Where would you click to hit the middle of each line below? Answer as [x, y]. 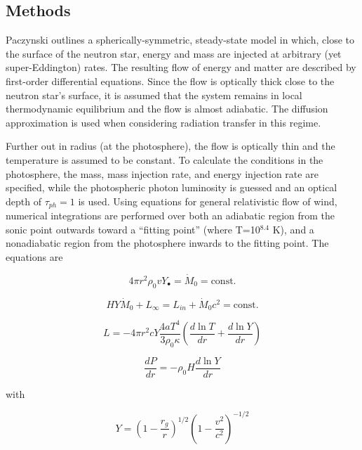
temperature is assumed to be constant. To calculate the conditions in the [165, 159]
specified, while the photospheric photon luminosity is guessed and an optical [172, 187]
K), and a [293, 229]
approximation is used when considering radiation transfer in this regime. [163, 122]
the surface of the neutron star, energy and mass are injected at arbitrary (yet [174, 53]
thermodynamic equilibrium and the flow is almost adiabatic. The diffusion [167, 109]
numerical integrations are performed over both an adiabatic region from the [170, 216]
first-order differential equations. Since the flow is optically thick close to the [170, 81]
